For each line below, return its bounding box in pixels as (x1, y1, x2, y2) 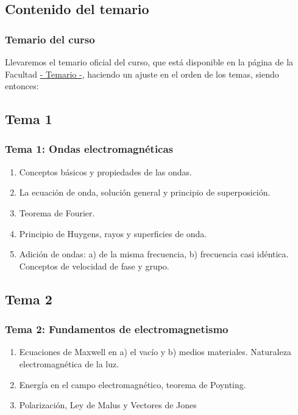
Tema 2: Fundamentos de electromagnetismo (5, 321, 229, 337)
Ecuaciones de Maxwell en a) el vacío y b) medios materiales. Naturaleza (19, 345, 291, 358)
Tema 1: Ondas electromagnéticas (5, 141, 174, 156)
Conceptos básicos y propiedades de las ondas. (19, 165, 193, 178)
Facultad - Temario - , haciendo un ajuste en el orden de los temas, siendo (5, 67, 279, 80)
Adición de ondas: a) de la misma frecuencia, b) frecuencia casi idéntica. (19, 248, 289, 260)
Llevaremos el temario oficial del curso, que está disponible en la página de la (5, 56, 294, 68)
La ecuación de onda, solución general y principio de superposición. (19, 186, 271, 199)
